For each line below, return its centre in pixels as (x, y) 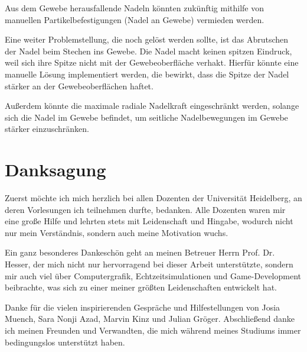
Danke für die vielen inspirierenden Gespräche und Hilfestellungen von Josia (143, 307)
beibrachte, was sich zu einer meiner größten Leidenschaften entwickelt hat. (141, 287)
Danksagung (55, 169)
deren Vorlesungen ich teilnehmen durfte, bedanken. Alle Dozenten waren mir (145, 209)
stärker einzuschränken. (47, 129)
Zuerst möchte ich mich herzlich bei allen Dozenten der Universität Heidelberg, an (153, 198)
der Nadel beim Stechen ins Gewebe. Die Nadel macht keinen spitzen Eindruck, (148, 51)
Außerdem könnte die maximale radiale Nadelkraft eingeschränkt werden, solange (152, 106)
